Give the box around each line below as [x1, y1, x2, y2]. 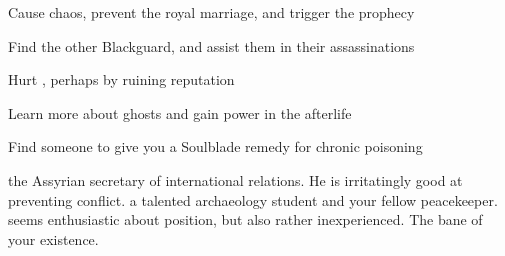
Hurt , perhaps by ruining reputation [8, 69, 235, 90]
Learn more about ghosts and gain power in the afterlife [8, 102, 352, 123]
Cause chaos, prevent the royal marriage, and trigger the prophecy [8, 2, 415, 22]
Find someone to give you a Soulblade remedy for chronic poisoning [8, 136, 423, 157]
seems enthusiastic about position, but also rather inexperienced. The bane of [8, 209, 483, 230]
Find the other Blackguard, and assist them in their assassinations [8, 35, 415, 56]
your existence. [8, 228, 99, 249]
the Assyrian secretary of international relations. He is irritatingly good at [8, 169, 463, 190]
